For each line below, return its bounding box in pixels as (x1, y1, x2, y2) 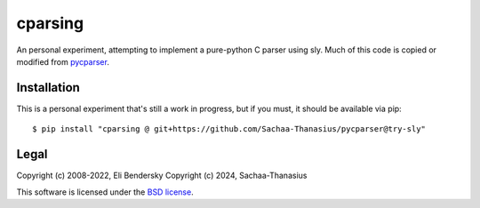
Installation (16, 80, 80, 95)
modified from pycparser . (16, 56, 110, 67)
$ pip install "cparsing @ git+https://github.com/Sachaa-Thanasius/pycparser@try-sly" (32, 124, 427, 134)
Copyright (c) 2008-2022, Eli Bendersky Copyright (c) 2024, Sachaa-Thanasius (16, 170, 308, 181)
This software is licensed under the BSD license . (16, 187, 195, 197)
